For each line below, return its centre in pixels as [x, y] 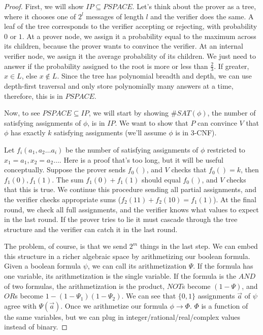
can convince [217, 122]
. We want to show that [152, 122]
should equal [161, 179]
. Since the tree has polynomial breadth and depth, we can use [154, 76]
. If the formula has [223, 266]
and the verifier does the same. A [202, 16]
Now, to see [22, 113]
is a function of [225, 305]
